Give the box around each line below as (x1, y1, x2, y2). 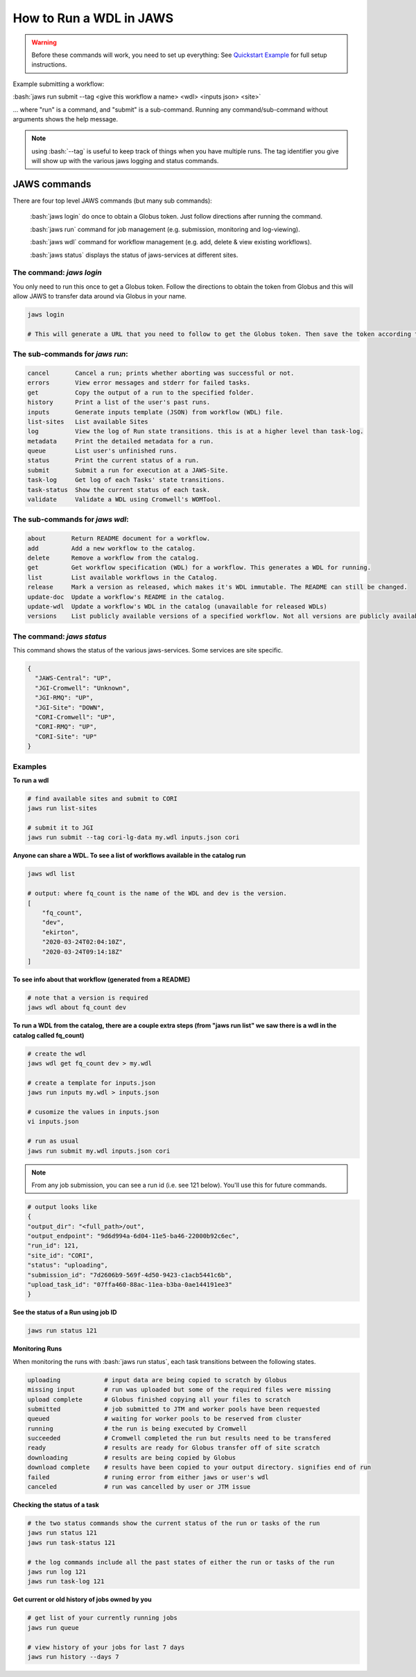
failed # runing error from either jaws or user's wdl (27, 1473, 269, 1481)
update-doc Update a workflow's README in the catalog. (27, 593, 225, 600)
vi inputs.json (27, 1118, 79, 1126)
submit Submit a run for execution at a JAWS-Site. (27, 466, 229, 474)
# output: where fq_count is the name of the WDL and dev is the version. (27, 889, 288, 898)
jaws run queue (27, 1624, 79, 1631)
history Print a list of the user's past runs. (27, 398, 211, 406)
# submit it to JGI (27, 824, 94, 832)
